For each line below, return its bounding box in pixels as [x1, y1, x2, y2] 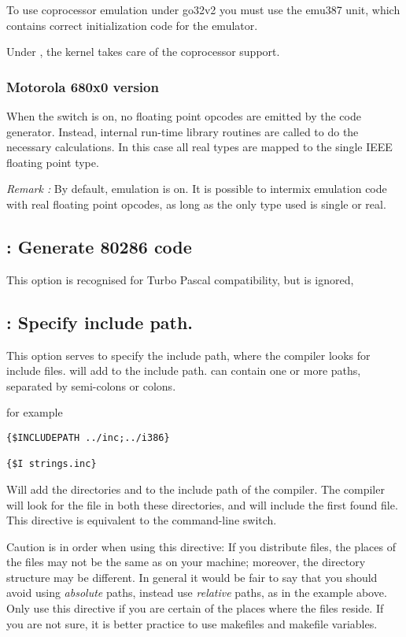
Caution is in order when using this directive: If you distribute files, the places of [6, 538, 396, 554]
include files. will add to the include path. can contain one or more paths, [6, 362, 361, 379]
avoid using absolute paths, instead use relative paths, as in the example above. [6, 584, 387, 601]
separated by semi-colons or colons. [6, 377, 176, 394]
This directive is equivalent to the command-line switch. [6, 512, 277, 528]
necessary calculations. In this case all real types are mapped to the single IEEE [6, 139, 393, 155]
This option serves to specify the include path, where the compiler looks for [6, 346, 371, 363]
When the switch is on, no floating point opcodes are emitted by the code [6, 108, 361, 124]
